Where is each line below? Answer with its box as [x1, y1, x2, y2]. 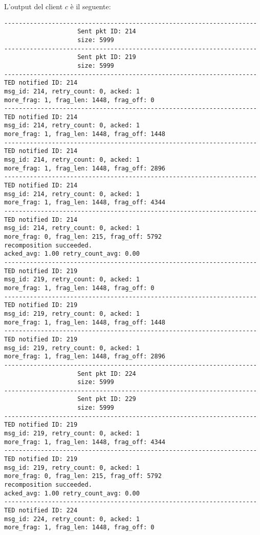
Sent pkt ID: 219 [77, 53, 136, 61]
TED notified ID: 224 [4, 507, 78, 514]
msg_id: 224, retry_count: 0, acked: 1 [4, 515, 140, 523]
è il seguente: [70, 1, 111, 11]
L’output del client [4, 1, 63, 11]
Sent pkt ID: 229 [77, 395, 136, 403]
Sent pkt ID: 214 [77, 28, 136, 35]
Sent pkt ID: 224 [77, 370, 136, 377]
